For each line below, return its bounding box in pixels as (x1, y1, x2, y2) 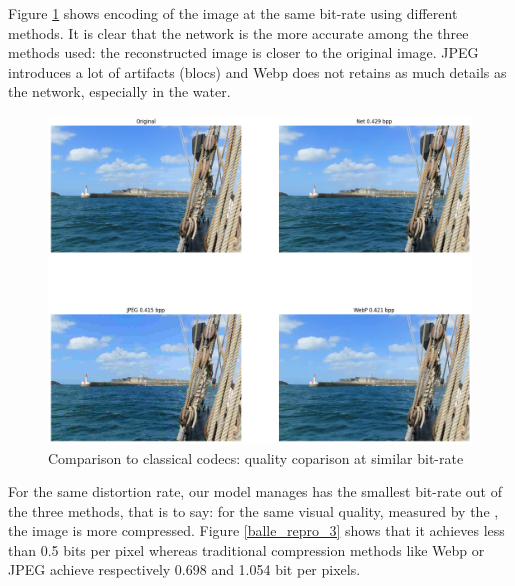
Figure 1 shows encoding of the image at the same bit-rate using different (8, 3, 458, 23)
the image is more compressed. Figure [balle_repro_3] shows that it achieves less (8, 520, 505, 541)
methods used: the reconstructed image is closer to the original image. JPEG (8, 42, 479, 63)
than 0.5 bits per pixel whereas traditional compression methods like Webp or (8, 539, 485, 560)
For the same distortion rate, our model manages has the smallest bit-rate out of (8, 481, 502, 502)
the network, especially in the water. (8, 81, 231, 102)
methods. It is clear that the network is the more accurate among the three (8, 22, 469, 43)
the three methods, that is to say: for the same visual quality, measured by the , (8, 500, 499, 521)
